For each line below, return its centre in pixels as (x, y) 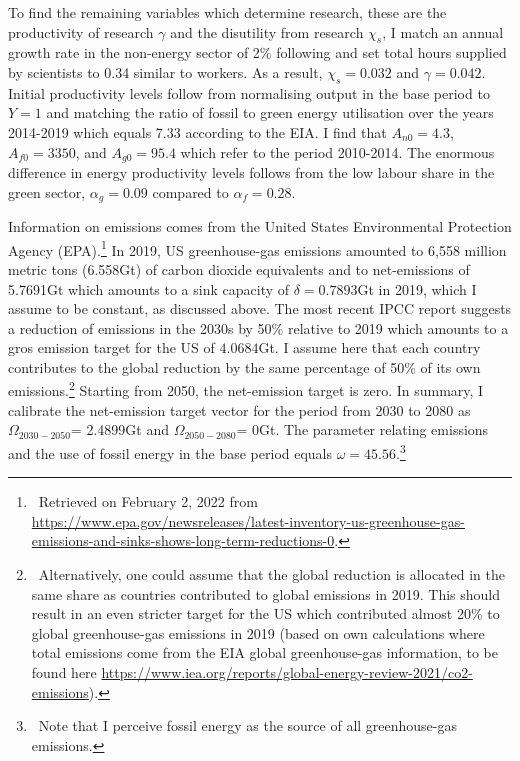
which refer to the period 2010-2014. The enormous (337, 151)
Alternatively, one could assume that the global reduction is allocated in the (272, 573)
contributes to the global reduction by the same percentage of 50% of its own (244, 366)
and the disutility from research (267, 31)
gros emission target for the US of (111, 347)
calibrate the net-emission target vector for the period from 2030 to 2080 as (239, 409)
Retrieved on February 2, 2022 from (148, 501)
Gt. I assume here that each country (369, 347)
